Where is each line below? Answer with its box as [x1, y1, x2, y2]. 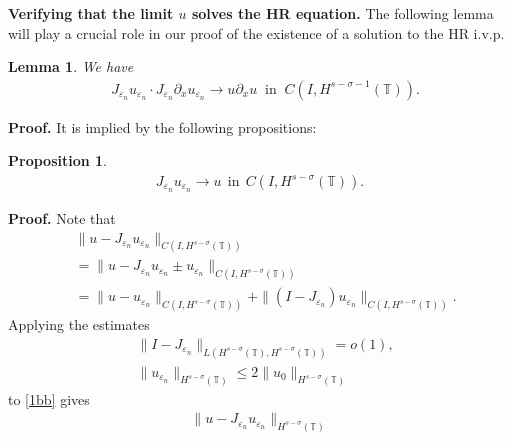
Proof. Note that [8, 207, 116, 228]
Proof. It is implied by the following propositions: [8, 116, 317, 137]
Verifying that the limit [8, 3, 174, 23]
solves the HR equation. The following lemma [191, 3, 494, 23]
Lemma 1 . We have [8, 56, 134, 77]
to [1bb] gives [8, 388, 90, 409]
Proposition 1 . [8, 150, 107, 171]
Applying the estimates [8, 314, 150, 335]
